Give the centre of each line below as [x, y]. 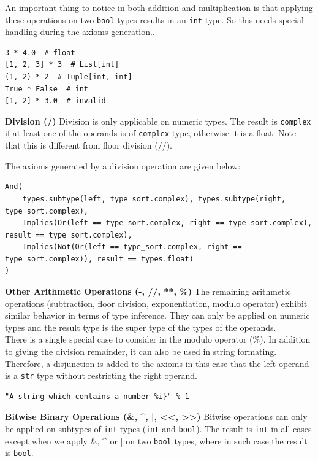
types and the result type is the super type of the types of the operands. [141, 327]
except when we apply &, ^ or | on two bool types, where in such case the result [156, 440]
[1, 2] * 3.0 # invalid [55, 101]
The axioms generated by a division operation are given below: [123, 165]
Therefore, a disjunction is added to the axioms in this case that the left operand [157, 363]
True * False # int [47, 89]
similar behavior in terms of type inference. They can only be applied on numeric [157, 315]
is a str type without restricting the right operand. [101, 375]
